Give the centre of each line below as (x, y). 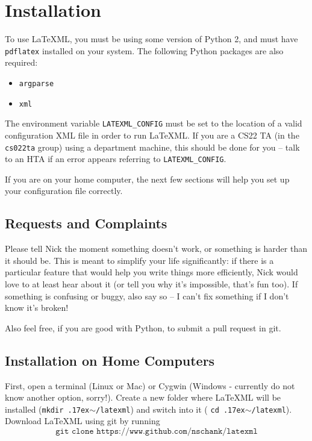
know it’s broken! (37, 308)
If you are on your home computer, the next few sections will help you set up (147, 179)
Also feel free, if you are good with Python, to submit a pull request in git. (143, 327)
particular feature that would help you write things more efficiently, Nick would (151, 272)
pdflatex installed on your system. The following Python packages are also (144, 50)
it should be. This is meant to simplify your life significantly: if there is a (139, 260)
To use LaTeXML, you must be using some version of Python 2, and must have (151, 39)
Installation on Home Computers (110, 360)
